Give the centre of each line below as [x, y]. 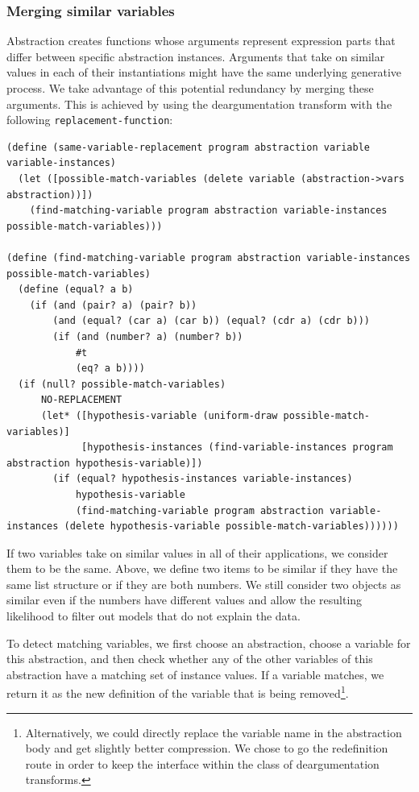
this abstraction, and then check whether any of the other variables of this [190, 659]
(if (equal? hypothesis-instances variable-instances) [203, 479]
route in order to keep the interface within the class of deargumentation [202, 763]
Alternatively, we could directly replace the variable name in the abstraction [214, 732]
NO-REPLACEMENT [81, 400]
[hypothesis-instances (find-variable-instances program [237, 448]
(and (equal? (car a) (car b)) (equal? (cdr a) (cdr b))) [212, 321]
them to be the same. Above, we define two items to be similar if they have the [202, 568]
